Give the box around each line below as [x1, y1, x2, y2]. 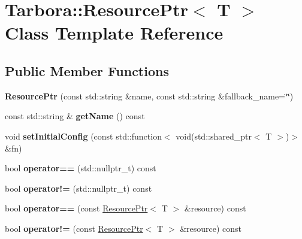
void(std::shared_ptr [176, 129, 252, 142]
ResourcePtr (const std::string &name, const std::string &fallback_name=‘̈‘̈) [5, 89, 294, 102]
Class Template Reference [5, 20, 224, 45]
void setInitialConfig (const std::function [5, 129, 162, 142]
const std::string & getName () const [5, 110, 145, 122]
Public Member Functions [5, 61, 169, 80]
